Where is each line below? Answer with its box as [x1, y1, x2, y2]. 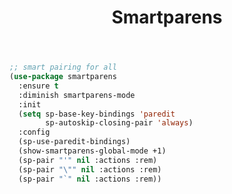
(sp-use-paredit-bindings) [18, 137, 131, 147]
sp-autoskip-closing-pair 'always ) [45, 118, 194, 128]
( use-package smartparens [9, 72, 117, 82]
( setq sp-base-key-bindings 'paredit [18, 109, 176, 119]
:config [18, 127, 51, 138]
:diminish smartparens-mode [18, 90, 136, 100]
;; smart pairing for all [9, 62, 117, 73]
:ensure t [18, 81, 59, 91]
